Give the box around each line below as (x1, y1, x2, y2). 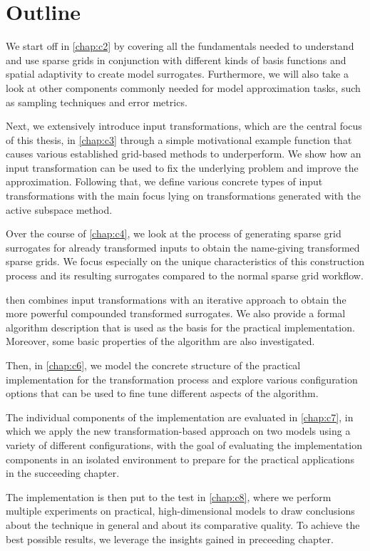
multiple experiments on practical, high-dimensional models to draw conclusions (6, 503, 355, 518)
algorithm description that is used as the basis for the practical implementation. (6, 319, 355, 334)
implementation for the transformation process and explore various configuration (6, 371, 358, 386)
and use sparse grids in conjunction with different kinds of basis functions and (6, 52, 346, 67)
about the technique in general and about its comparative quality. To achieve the (6, 517, 360, 532)
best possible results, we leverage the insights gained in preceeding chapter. (6, 531, 334, 546)
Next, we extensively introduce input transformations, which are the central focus (6, 118, 362, 133)
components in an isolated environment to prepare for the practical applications (6, 451, 354, 466)
